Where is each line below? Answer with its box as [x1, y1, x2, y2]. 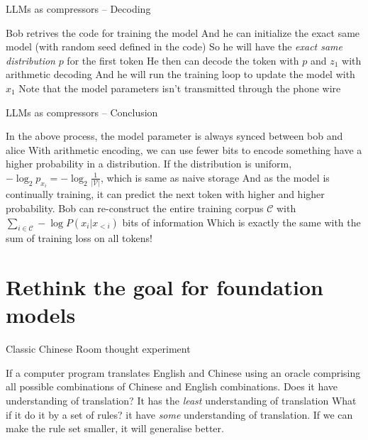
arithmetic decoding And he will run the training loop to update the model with [6, 67, 355, 82]
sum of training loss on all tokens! [6, 231, 152, 246]
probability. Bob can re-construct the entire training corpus [6, 200, 264, 215]
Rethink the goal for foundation [6, 273, 323, 302]
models [6, 300, 76, 329]
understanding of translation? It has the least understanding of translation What [6, 393, 357, 408]
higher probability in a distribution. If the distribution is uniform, [6, 156, 292, 171]
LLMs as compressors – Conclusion [6, 104, 158, 119]
